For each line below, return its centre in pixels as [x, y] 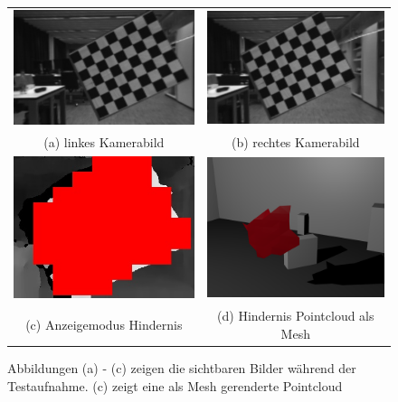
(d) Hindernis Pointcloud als [296, 316]
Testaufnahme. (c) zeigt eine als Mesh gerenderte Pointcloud [175, 385]
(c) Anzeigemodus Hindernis [104, 325]
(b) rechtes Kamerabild [295, 141]
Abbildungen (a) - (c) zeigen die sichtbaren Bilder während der [182, 367]
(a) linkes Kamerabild [104, 141]
